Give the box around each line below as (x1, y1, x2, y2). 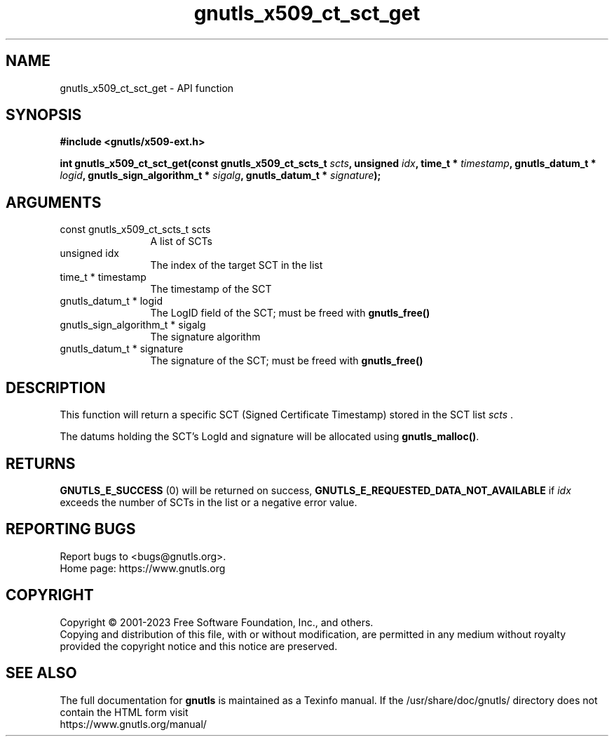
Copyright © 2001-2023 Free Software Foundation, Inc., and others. (60, 616, 374, 628)
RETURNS (6, 454, 76, 472)
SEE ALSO (6, 664, 77, 682)
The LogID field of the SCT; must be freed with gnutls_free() (150, 307, 430, 319)
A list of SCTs (150, 235, 212, 248)
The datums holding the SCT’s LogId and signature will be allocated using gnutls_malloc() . (60, 430, 479, 443)
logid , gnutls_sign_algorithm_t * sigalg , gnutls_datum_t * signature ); (60, 169, 381, 182)
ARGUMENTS (6, 193, 102, 211)
